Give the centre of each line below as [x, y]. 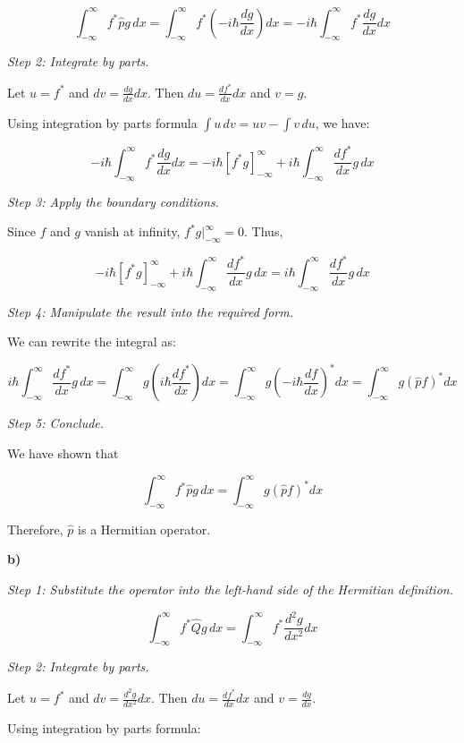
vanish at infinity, [132, 231]
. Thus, [264, 231]
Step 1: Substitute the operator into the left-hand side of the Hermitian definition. [230, 589]
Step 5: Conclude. [56, 423]
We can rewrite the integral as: [92, 342]
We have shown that [63, 453]
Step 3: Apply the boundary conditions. [113, 201]
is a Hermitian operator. [144, 529]
